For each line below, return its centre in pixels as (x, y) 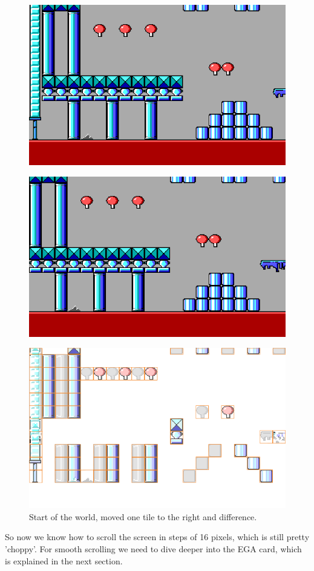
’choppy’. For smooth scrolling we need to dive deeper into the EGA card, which (153, 548)
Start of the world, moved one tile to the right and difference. (143, 516)
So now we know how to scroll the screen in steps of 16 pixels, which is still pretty (157, 537)
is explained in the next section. (64, 560)
